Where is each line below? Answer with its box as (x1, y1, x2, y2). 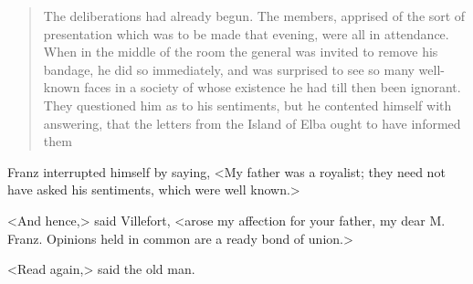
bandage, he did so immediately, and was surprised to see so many (43, 59, 415, 79)
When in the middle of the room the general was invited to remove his (43, 42, 438, 61)
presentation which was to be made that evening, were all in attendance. (43, 24, 449, 43)
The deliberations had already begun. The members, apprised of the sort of (43, 6, 466, 25)
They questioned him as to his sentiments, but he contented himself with (43, 95, 452, 114)
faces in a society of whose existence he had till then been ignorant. (84, 78, 461, 97)
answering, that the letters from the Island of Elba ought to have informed (43, 113, 461, 132)
